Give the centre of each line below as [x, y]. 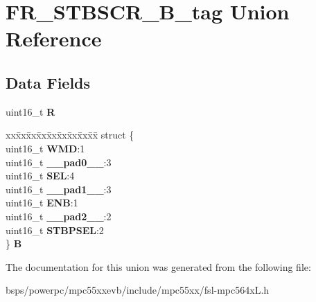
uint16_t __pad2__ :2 [59, 216]
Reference [54, 38]
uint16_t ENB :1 [42, 203]
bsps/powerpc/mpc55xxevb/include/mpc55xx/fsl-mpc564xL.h [138, 290]
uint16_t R [30, 111]
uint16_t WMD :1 [45, 148]
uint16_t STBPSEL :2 [55, 230]
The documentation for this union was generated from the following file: [158, 266]
